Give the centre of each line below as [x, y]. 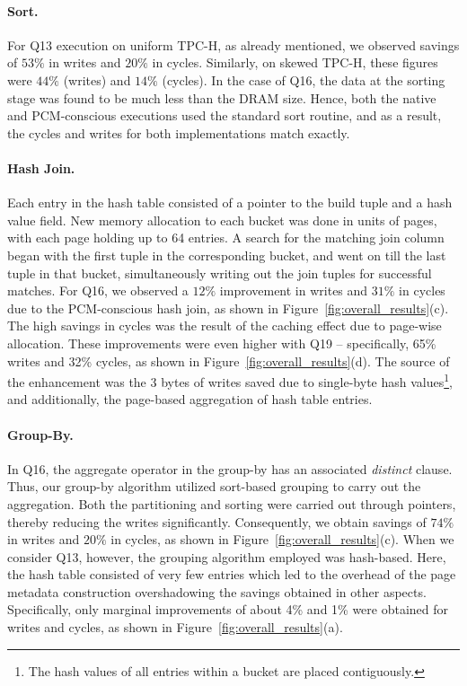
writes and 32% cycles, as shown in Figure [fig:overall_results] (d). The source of [229, 361]
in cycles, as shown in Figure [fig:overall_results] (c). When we [282, 539]
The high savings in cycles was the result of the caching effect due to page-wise [225, 325]
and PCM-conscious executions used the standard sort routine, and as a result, [225, 115]
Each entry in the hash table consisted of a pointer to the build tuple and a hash [230, 202]
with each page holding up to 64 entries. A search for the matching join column [226, 237]
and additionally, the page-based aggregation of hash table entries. [190, 399]
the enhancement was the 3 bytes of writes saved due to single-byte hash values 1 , [230, 380]
